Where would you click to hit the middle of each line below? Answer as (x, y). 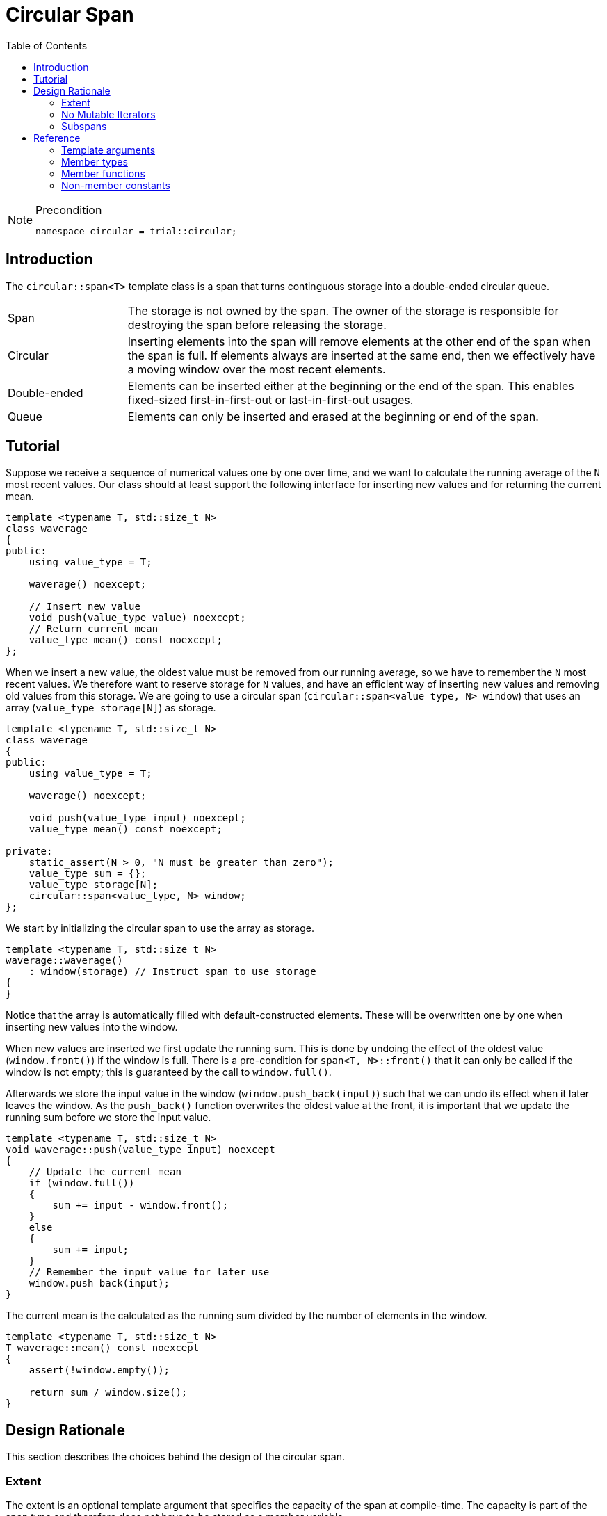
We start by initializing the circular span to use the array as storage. (160, 928)
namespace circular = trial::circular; (136, 231)
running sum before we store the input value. (108, 1118)
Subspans (84, 126)
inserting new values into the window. (92, 1027)
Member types (95, 161)
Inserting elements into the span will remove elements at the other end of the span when (359, 341)
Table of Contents (47, 45)
